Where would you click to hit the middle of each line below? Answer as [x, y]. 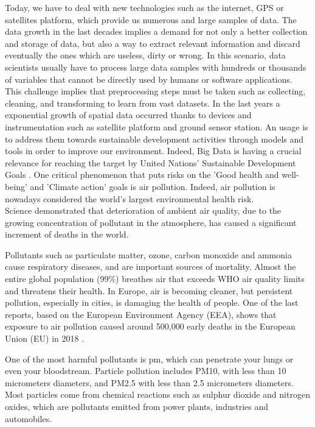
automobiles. [29, 418]
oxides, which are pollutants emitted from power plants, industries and [137, 406]
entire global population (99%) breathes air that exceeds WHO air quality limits [155, 279]
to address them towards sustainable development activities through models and [154, 139]
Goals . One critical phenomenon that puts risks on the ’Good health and [142, 175]
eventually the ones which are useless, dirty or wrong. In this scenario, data [145, 55]
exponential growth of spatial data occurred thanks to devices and [128, 115]
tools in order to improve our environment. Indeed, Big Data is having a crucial [153, 151]
